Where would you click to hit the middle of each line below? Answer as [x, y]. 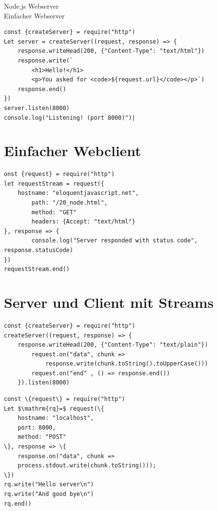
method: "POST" [42, 437]
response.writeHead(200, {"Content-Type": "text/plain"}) [113, 345]
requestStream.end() [37, 269]
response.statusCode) [39, 250]
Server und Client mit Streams [109, 302]
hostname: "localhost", [56, 418]
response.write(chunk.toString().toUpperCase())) [127, 364]
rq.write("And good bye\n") [49, 494]
